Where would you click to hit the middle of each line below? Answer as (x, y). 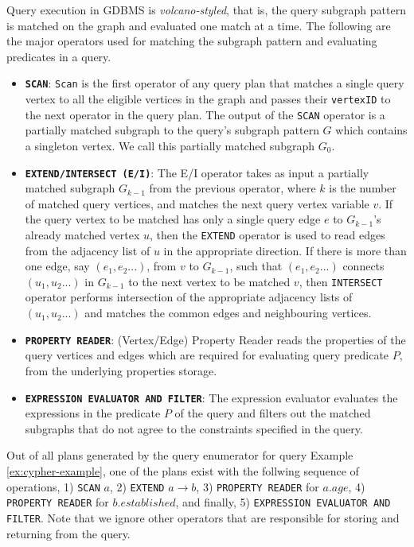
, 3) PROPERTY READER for (258, 486)
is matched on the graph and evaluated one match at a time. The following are (199, 25)
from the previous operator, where (232, 188)
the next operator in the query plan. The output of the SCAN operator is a (205, 114)
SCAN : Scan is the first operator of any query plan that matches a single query (215, 83)
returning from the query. (68, 533)
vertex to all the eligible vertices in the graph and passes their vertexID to (208, 99)
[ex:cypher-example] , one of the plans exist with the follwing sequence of (183, 470)
